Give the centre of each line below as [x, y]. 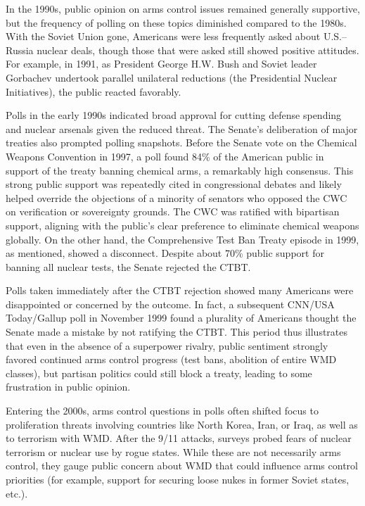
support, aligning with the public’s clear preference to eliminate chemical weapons [182, 225]
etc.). [17, 493]
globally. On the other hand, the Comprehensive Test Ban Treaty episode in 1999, [182, 239]
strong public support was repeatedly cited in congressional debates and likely [174, 184]
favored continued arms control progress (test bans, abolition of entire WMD [171, 359]
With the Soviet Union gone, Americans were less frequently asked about [163, 36]
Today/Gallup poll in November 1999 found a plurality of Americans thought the [181, 318]
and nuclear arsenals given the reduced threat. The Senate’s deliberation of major [182, 128]
